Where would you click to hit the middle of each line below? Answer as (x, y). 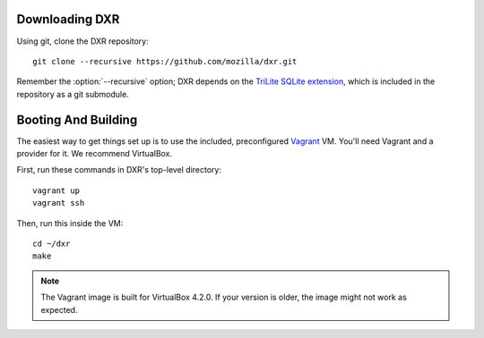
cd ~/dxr (52, 243)
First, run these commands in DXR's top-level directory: (119, 170)
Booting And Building (77, 119)
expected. (59, 309)
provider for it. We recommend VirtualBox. (95, 153)
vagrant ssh (59, 203)
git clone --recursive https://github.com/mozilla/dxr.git (165, 61)
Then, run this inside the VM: (70, 223)
